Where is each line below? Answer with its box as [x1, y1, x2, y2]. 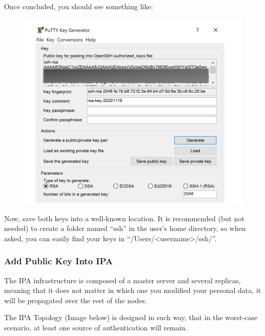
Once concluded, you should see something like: [4, 1, 153, 11]
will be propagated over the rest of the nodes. [4, 295, 147, 305]
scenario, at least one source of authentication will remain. [4, 322, 188, 333]
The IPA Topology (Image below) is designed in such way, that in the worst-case [4, 312, 258, 323]
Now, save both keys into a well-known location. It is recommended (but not [4, 213, 244, 223]
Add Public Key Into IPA [4, 255, 113, 267]
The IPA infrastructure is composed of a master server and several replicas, [4, 275, 241, 285]
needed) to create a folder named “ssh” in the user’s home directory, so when [4, 223, 246, 234]
